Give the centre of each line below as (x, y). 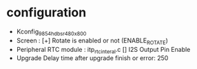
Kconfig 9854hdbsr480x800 (51, 32)
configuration (46, 13)
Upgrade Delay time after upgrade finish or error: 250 (92, 58)
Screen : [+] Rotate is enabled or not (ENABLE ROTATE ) (92, 41)
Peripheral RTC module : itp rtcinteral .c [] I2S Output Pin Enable (103, 50)
